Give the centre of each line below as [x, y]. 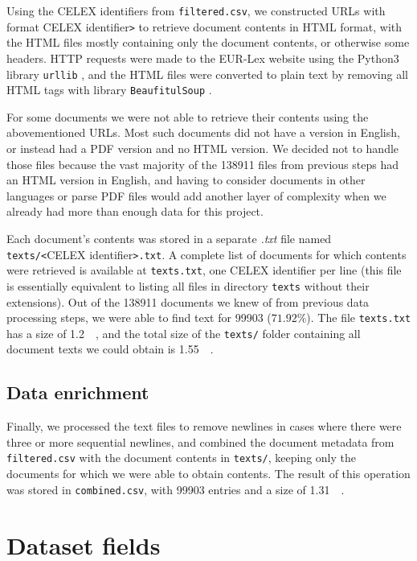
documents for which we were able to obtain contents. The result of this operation [208, 474]
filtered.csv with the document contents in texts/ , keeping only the [181, 458]
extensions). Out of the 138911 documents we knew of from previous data [188, 301]
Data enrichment [78, 392]
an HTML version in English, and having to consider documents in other [186, 180]
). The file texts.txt [359, 318]
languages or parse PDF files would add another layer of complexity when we [196, 195]
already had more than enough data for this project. [135, 211]
